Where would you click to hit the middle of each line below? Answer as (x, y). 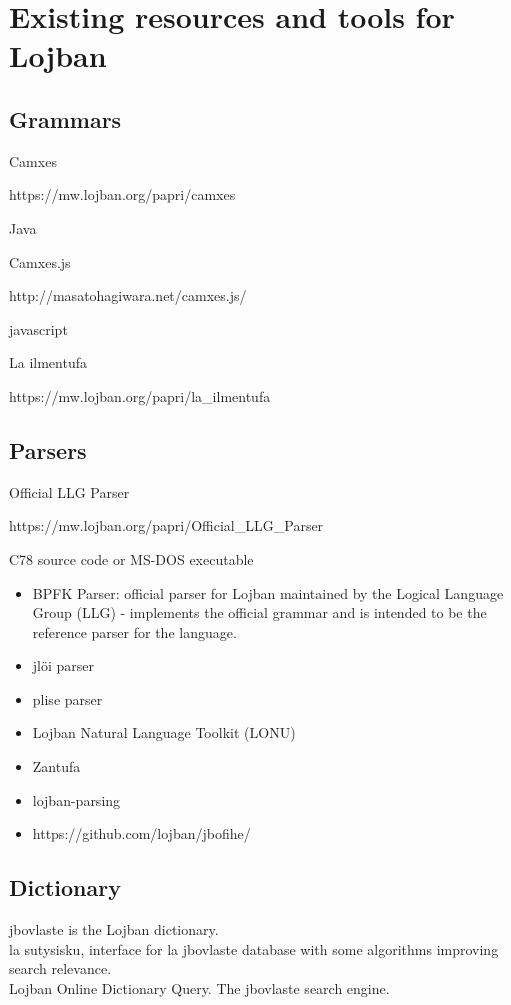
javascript (38, 328)
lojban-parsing (76, 799)
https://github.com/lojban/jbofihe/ (141, 833)
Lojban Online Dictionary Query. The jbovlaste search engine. (199, 987)
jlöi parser (63, 665)
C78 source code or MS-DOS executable (131, 558)
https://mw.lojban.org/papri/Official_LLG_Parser (166, 525)
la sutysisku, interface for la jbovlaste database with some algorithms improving (254, 948)
